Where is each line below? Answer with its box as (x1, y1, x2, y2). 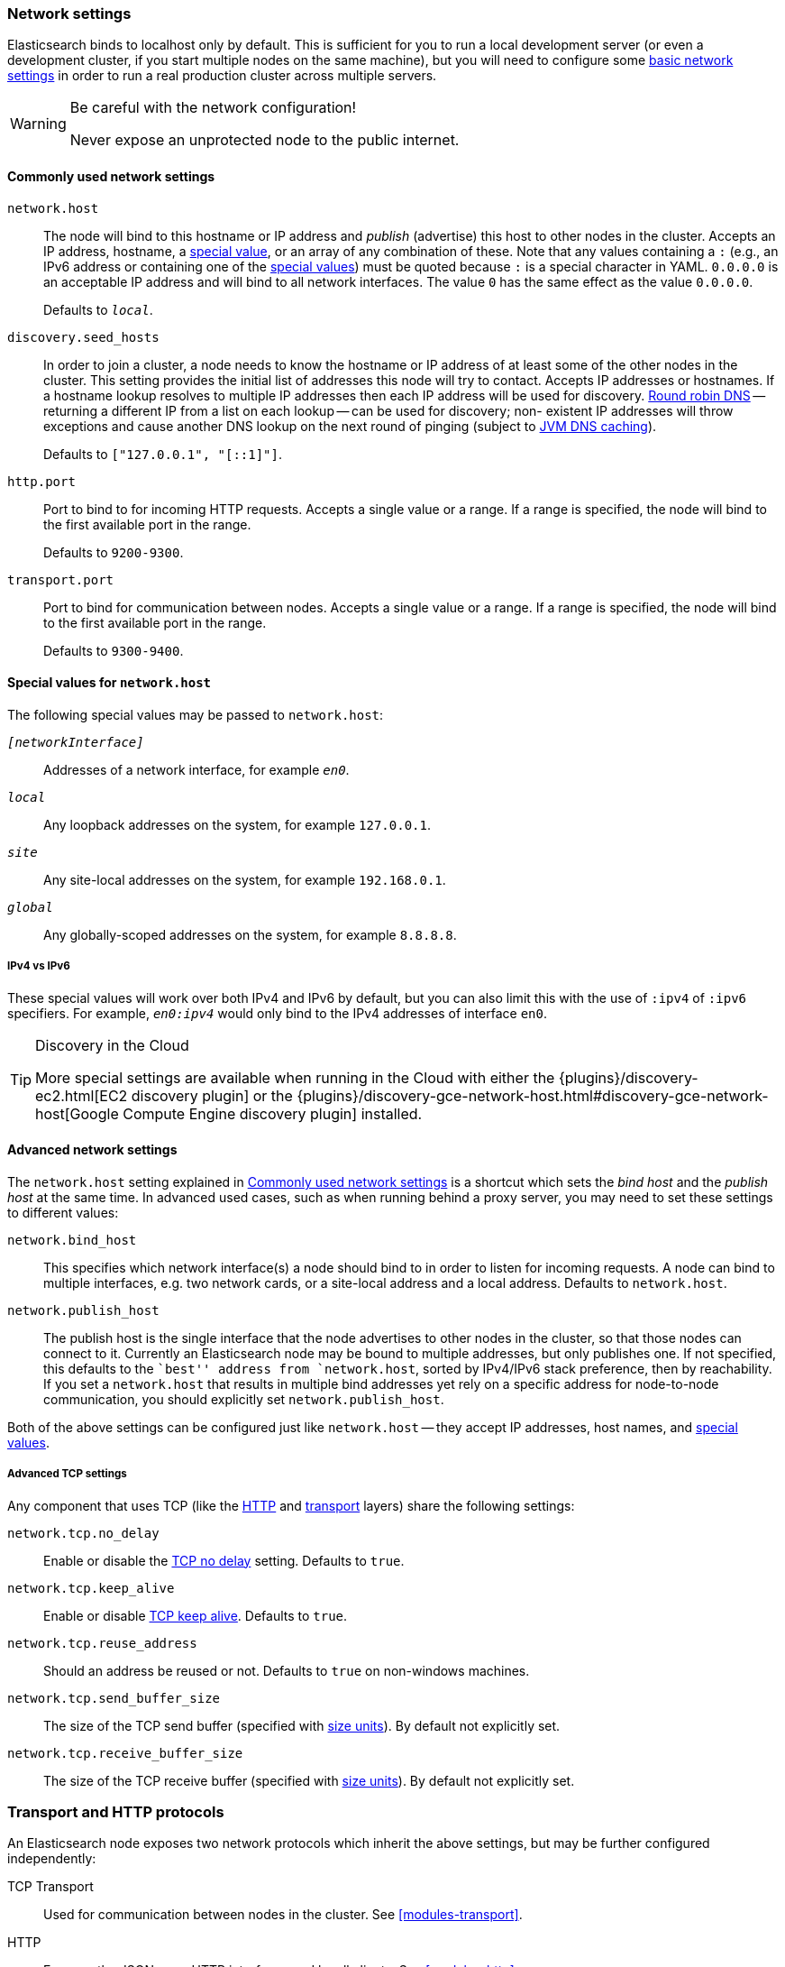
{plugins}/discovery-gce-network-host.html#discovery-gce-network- (297, 1086, 769, 1105)
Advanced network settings (7, 1142, 178, 1158)
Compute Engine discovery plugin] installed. (123, 1104, 423, 1123)
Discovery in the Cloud (35, 1035, 189, 1054)
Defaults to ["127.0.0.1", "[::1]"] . (43, 446, 282, 462)
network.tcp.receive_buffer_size (7, 1745, 243, 1760)
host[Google (35, 1104, 119, 1123)
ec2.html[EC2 (35, 1086, 128, 1105)
